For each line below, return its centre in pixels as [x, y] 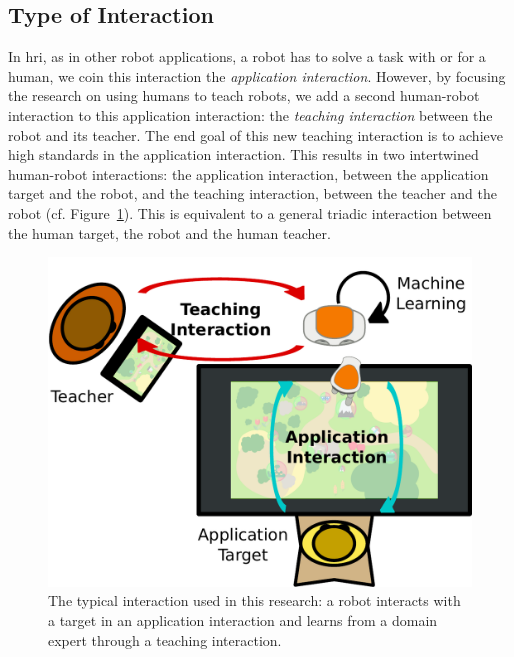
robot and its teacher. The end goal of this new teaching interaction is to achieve [255, 134]
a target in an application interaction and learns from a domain [243, 619]
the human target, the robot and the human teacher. [169, 232]
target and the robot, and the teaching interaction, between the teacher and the [252, 193]
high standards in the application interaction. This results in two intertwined [243, 154]
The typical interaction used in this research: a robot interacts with [254, 600]
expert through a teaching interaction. [165, 639]
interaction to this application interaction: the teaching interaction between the [250, 114]
